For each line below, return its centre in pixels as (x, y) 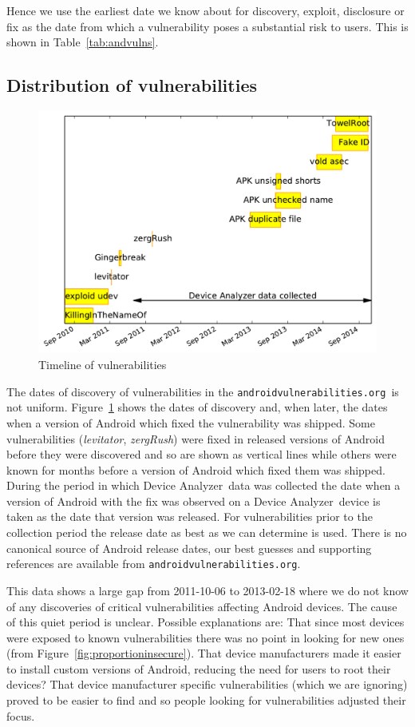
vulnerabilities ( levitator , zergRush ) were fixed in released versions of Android (196, 438)
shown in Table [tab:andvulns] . (83, 42)
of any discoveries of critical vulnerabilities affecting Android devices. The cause (202, 606)
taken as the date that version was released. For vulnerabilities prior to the (190, 516)
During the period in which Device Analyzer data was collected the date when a (204, 485)
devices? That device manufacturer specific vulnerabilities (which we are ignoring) (207, 684)
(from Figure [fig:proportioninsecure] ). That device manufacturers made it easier (204, 653)
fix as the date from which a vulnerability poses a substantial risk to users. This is (207, 26)
